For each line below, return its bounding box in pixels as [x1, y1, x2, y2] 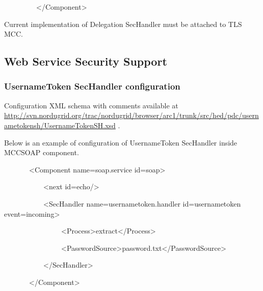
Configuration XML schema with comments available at [4, 100, 178, 110]
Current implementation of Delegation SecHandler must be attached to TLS [4, 18, 242, 29]
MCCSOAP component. [4, 147, 79, 158]
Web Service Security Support [4, 53, 167, 69]
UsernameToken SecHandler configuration [4, 80, 180, 93]
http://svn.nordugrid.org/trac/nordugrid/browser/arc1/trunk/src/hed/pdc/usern [4, 110, 259, 121]
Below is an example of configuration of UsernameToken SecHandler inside [4, 137, 238, 148]
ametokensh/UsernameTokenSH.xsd [4, 120, 116, 130]
